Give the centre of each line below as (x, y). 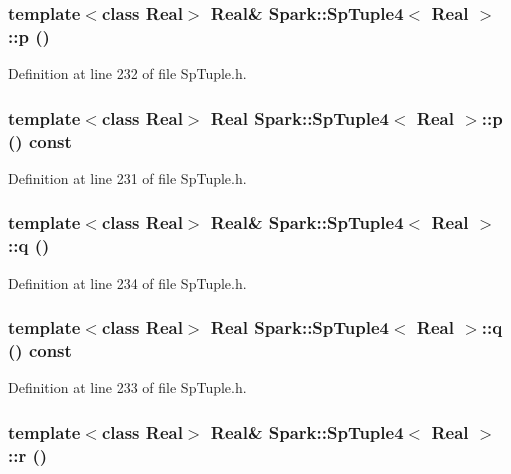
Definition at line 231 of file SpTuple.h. (127, 177)
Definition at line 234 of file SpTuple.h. (127, 282)
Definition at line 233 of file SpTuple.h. (127, 387)
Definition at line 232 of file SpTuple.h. (127, 73)
